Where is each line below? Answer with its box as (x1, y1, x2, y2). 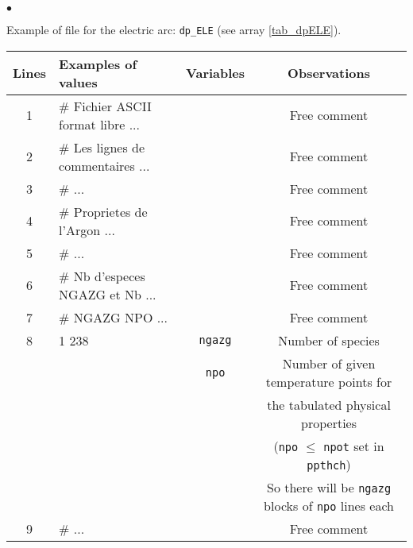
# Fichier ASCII (59, 96, 152, 115)
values (59, 72, 98, 91)
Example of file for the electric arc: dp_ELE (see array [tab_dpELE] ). (6, 21, 342, 37)
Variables (186, 64, 245, 83)
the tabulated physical (267, 395, 391, 414)
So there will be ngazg (266, 477, 392, 496)
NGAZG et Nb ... (59, 284, 156, 303)
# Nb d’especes (59, 266, 145, 285)
